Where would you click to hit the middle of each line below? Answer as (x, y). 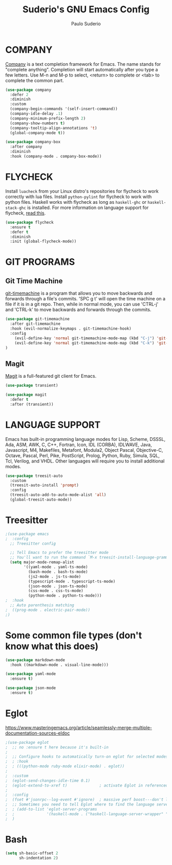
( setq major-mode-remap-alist (42, 562)
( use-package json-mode (31, 688)
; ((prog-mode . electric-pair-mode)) (48, 610)
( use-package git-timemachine (38, 319)
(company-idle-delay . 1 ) (36, 114)
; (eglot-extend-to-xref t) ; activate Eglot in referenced (87, 785)
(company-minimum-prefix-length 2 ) (48, 118)
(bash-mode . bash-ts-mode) (58, 572)
